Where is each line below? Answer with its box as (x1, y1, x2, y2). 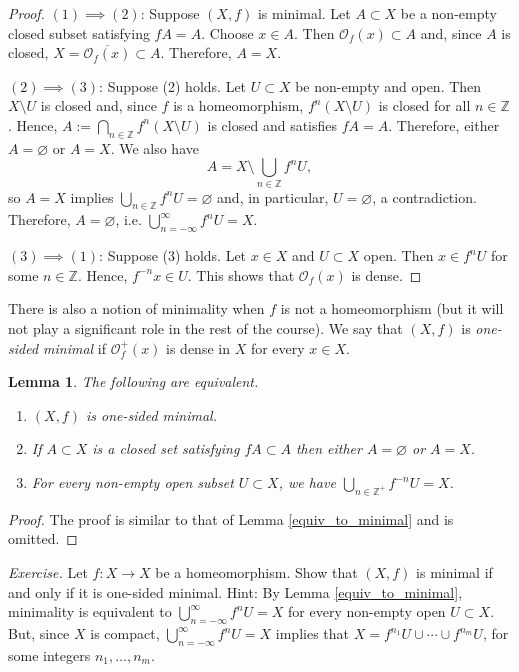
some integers (8, 644, 91, 665)
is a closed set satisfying (92, 438, 240, 459)
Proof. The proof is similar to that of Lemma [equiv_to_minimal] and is (8, 508, 454, 529)
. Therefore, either (388, 114, 500, 135)
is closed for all (378, 95, 471, 116)
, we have (278, 472, 336, 493)
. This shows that (187, 264, 295, 285)
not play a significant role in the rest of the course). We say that (8, 318, 403, 339)
